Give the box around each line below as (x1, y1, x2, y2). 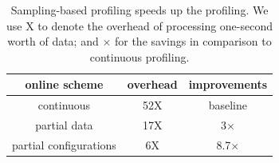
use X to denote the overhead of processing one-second (6, 17, 273, 34)
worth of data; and (7, 33, 99, 50)
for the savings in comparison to (114, 33, 272, 50)
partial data (35, 117, 93, 133)
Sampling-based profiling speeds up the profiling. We (10, 2, 269, 18)
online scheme (25, 76, 104, 93)
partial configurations (12, 136, 116, 153)
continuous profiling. (89, 48, 190, 65)
